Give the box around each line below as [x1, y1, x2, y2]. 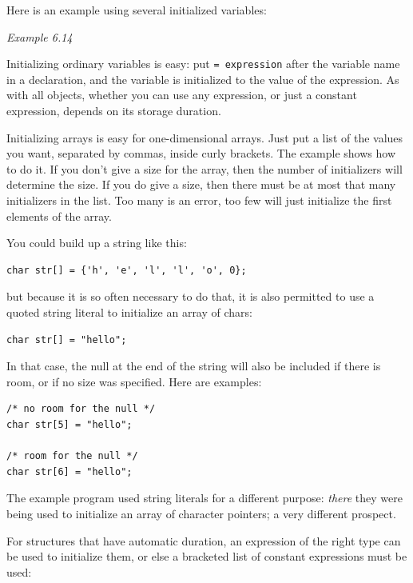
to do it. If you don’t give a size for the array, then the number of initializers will [6, 160, 403, 177]
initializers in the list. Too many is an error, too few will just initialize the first [6, 192, 392, 208]
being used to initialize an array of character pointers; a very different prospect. [6, 505, 396, 521]
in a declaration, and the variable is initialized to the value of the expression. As [6, 70, 399, 87]
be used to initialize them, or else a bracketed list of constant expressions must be [6, 548, 407, 565]
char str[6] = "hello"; [6, 465, 133, 477]
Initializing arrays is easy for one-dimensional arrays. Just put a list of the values [6, 129, 403, 146]
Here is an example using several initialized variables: [6, 2, 267, 18]
